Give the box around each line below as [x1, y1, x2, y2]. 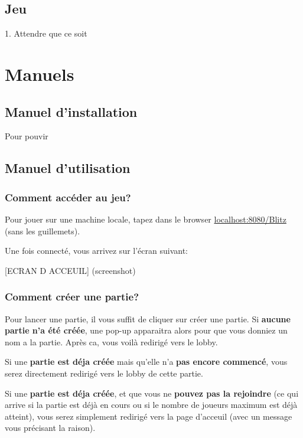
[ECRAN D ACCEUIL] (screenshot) [5, 264, 136, 276]
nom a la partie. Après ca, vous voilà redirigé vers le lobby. [5, 335, 218, 348]
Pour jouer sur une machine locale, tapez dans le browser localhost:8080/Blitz [5, 213, 286, 225]
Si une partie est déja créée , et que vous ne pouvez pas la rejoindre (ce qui [5, 387, 299, 399]
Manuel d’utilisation [5, 159, 131, 177]
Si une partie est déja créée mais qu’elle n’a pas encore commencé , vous [5, 355, 288, 368]
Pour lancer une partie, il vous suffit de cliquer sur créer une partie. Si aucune [5, 312, 291, 325]
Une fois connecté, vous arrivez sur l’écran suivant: [5, 244, 188, 257]
